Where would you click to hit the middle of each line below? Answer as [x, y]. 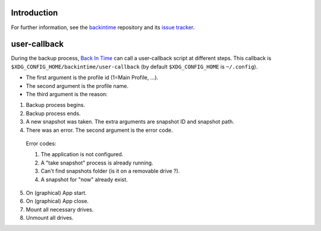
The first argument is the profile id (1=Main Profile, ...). [92, 78]
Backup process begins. [56, 105]
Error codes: [41, 143]
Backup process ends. [53, 113]
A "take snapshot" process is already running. [97, 163]
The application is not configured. [82, 154]
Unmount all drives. [50, 218]
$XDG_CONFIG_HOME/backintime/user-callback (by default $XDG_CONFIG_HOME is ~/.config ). [134, 67]
